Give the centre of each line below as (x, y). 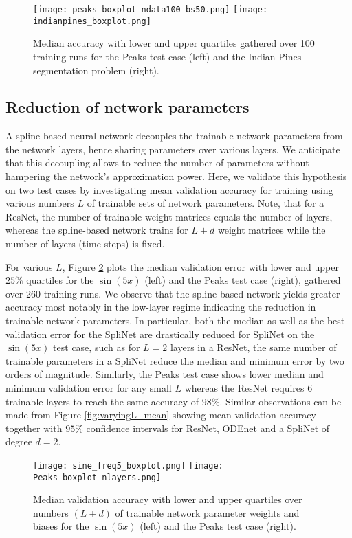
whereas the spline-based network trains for (97, 230)
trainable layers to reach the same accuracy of (102, 401)
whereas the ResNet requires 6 (249, 387)
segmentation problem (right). (96, 70)
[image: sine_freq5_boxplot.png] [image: (128, 466)
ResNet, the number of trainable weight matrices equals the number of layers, (169, 216)
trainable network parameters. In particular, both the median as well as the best (175, 321)
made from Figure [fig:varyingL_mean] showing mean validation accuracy (161, 415)
